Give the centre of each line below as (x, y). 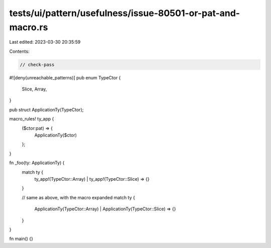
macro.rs (29, 27)
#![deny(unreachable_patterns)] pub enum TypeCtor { (65, 77)
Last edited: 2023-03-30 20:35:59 (45, 42)
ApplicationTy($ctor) (56, 135)
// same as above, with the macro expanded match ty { (79, 197)
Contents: (19, 51)
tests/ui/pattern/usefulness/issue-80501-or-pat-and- (125, 13)
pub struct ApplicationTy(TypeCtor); (46, 109)
